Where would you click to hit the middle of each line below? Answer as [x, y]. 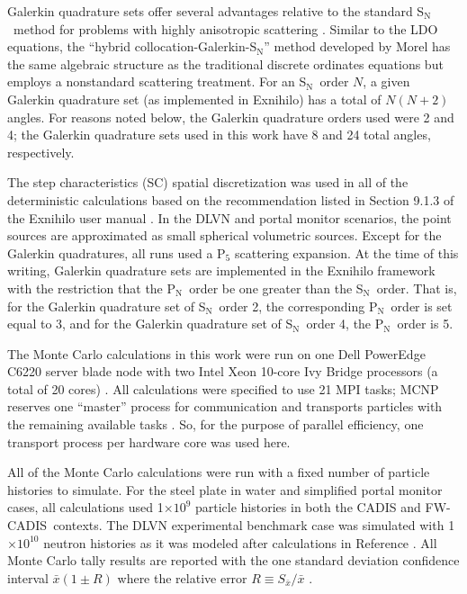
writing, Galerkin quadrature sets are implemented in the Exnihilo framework [221, 270]
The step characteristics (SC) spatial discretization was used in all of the [208, 182]
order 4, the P [345, 324]
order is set [422, 306]
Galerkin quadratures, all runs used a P [117, 252]
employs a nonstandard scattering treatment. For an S [157, 81]
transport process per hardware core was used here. [149, 441]
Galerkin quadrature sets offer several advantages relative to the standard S [216, 11]
